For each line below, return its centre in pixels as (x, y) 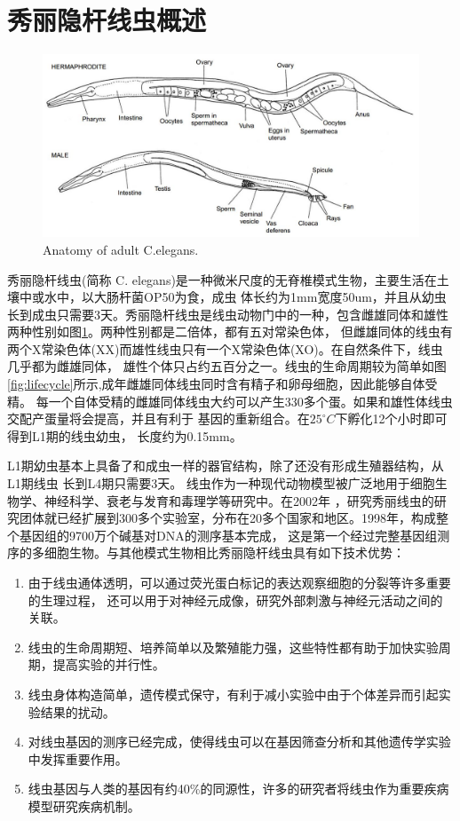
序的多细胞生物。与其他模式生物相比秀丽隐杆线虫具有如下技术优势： (206, 553)
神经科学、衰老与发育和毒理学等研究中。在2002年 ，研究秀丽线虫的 (239, 500)
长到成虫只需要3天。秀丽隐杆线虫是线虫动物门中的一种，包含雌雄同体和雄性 (228, 314)
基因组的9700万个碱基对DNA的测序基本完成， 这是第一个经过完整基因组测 (234, 535)
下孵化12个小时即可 (391, 418)
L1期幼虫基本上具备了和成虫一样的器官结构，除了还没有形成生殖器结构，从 (226, 466)
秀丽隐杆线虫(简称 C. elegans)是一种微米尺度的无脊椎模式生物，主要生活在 (222, 279)
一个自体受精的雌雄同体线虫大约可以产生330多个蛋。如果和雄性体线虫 (250, 401)
